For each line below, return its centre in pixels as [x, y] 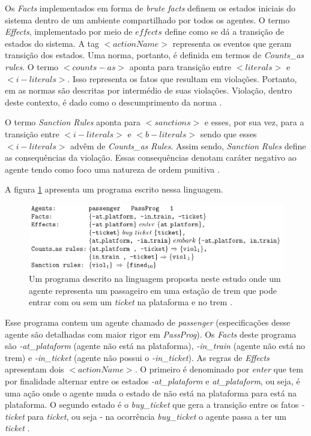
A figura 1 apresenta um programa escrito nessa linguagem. [114, 189]
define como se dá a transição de [224, 31]
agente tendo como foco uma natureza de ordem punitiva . [112, 169]
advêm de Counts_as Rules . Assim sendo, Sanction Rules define [188, 145]
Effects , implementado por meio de [69, 31]
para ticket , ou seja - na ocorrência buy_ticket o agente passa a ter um [157, 416]
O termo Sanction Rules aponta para [73, 122]
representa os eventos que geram [232, 43]
